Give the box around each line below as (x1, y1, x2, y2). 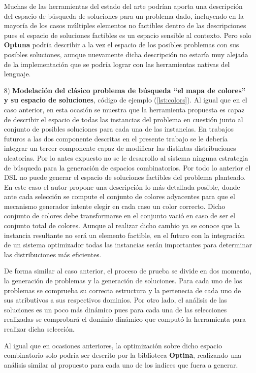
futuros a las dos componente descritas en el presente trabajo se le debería (4, 133, 228, 143)
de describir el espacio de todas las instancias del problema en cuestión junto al (4, 114, 243, 124)
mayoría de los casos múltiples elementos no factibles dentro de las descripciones (4, 20, 246, 31)
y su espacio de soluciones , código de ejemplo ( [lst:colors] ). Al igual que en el (4, 95, 248, 105)
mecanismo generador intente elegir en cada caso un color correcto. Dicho (4, 201, 225, 211)
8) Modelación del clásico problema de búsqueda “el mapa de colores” (4, 85, 246, 95)
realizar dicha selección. (4, 324, 75, 334)
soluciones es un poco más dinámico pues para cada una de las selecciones (4, 304, 227, 314)
